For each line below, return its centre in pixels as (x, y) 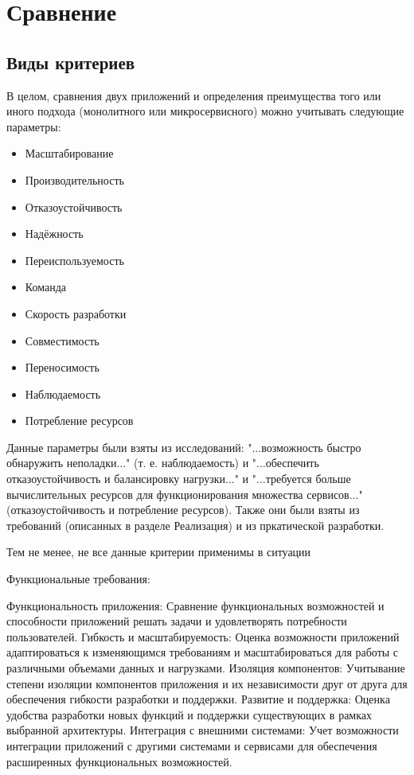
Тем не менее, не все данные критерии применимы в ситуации (159, 552)
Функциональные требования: (78, 579)
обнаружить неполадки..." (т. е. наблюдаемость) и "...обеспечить (163, 463)
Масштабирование (69, 153)
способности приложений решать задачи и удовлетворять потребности (177, 621)
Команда (45, 287)
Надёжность (54, 234)
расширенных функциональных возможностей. (119, 761)
